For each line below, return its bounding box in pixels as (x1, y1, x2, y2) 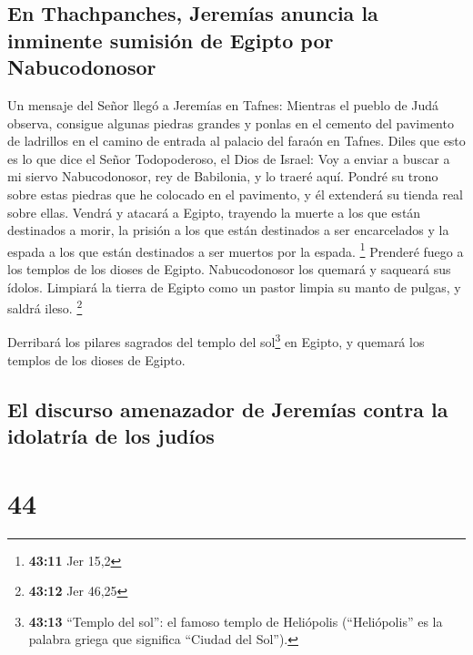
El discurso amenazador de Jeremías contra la (7, 394, 448, 423)
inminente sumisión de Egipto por (7, 26, 334, 54)
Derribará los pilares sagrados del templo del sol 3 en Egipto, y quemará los (7, 330, 425, 352)
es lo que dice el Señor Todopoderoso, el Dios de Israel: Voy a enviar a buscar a (7, 148, 450, 168)
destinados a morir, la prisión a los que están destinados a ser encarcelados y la (7, 220, 449, 240)
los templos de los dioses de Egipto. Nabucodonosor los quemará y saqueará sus (7, 259, 451, 278)
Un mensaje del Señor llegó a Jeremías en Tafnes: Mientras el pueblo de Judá (7, 95, 439, 114)
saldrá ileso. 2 (7, 296, 83, 317)
